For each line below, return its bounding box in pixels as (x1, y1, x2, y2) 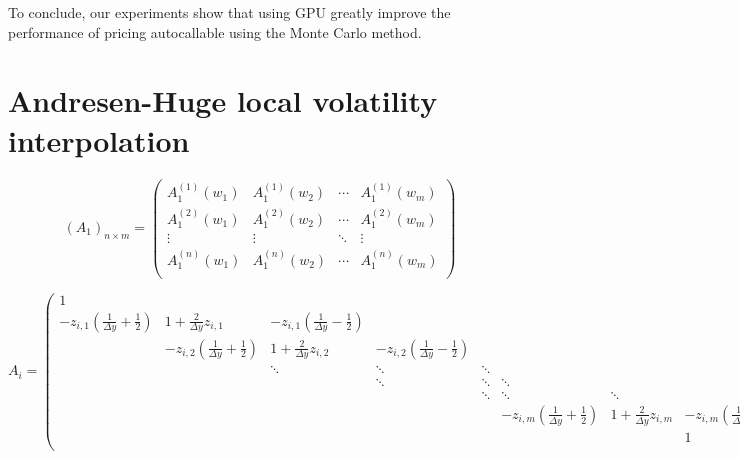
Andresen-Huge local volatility (8, 80, 438, 121)
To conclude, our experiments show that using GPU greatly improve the (8, 2, 451, 22)
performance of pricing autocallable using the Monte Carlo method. (8, 21, 422, 42)
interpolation (8, 119, 190, 160)
